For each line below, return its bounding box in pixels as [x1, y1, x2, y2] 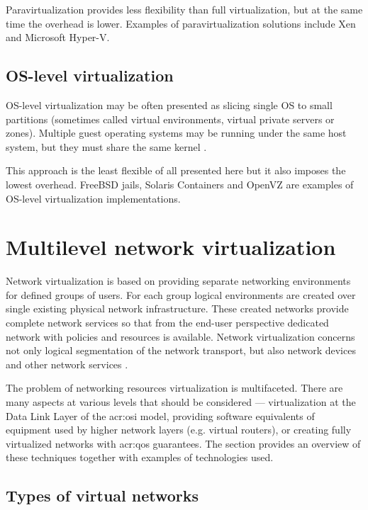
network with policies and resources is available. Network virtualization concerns [6, 329, 355, 344]
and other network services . [6, 356, 128, 371]
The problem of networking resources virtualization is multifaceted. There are [6, 380, 343, 395]
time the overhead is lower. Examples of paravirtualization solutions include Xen [6, 16, 356, 30]
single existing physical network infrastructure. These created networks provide [6, 301, 349, 316]
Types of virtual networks [6, 484, 199, 506]
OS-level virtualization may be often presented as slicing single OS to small [6, 97, 333, 112]
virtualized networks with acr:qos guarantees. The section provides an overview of [6, 436, 361, 450]
